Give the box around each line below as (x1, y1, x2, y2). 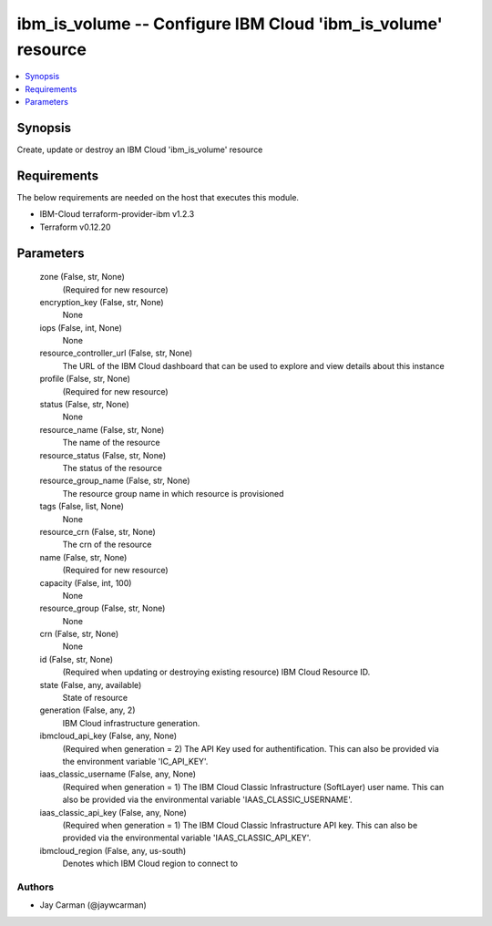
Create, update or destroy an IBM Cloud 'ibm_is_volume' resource (16, 144, 263, 155)
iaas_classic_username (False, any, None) (39, 768, 196, 779)
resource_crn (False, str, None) (39, 526, 157, 537)
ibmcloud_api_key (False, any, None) (39, 730, 178, 742)
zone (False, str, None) (39, 272, 125, 283)
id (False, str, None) (39, 653, 114, 664)
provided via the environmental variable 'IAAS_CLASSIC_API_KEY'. (62, 832, 312, 843)
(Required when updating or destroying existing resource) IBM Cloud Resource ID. (62, 666, 371, 678)
